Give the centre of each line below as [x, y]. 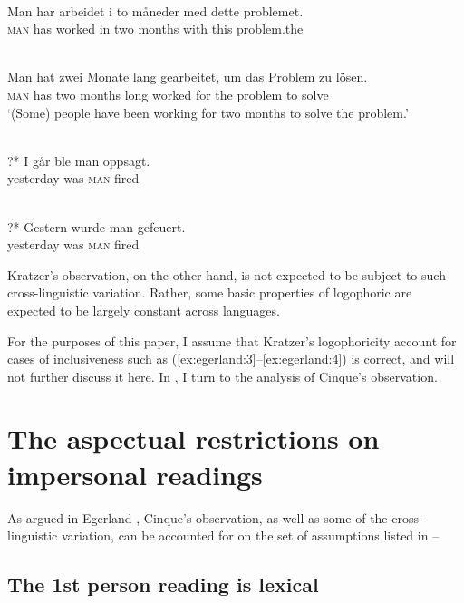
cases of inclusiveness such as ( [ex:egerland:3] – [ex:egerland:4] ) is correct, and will [231, 359]
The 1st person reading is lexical [163, 584]
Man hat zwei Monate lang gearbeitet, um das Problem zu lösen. [188, 77]
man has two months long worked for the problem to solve [168, 94]
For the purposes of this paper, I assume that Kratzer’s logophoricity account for [232, 340]
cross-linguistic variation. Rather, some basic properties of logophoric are [210, 292]
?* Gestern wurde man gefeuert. [97, 226]
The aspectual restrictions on [193, 438]
